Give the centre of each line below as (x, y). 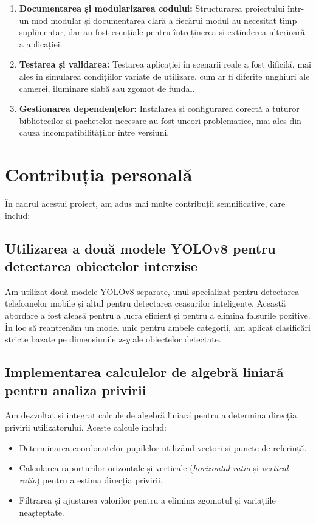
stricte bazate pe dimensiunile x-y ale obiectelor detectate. (113, 339)
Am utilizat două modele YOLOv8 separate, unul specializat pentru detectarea (152, 291)
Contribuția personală (99, 174)
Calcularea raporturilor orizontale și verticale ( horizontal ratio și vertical (154, 468)
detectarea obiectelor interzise (101, 266)
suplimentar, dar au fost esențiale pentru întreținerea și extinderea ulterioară (162, 32)
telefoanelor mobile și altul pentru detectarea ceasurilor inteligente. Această (146, 303)
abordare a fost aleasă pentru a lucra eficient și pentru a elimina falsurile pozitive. (158, 315)
